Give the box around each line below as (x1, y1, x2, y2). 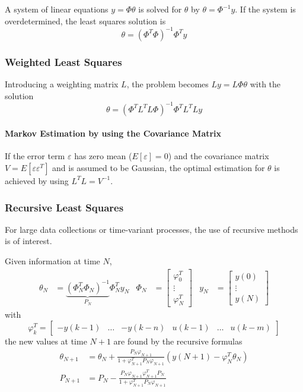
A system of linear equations (5, 3, 109, 15)
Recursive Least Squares (5, 200, 124, 214)
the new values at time (5, 335, 87, 347)
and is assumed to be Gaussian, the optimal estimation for (52, 161, 265, 173)
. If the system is (235, 3, 296, 15)
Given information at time (5, 254, 100, 267)
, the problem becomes (126, 77, 209, 90)
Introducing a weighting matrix (5, 77, 119, 90)
